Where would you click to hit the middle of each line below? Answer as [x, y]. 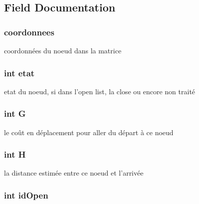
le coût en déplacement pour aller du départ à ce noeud [89, 132]
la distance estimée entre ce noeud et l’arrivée [74, 173]
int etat [19, 73]
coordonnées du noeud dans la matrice [63, 50]
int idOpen [26, 195]
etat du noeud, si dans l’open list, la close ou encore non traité [100, 91]
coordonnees [29, 32]
